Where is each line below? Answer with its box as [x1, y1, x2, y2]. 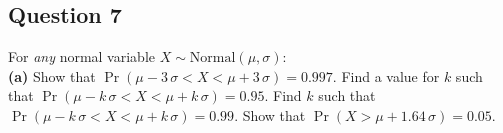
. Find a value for [332, 65, 440, 86]
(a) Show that [8, 65, 96, 86]
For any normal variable [8, 46, 155, 67]
